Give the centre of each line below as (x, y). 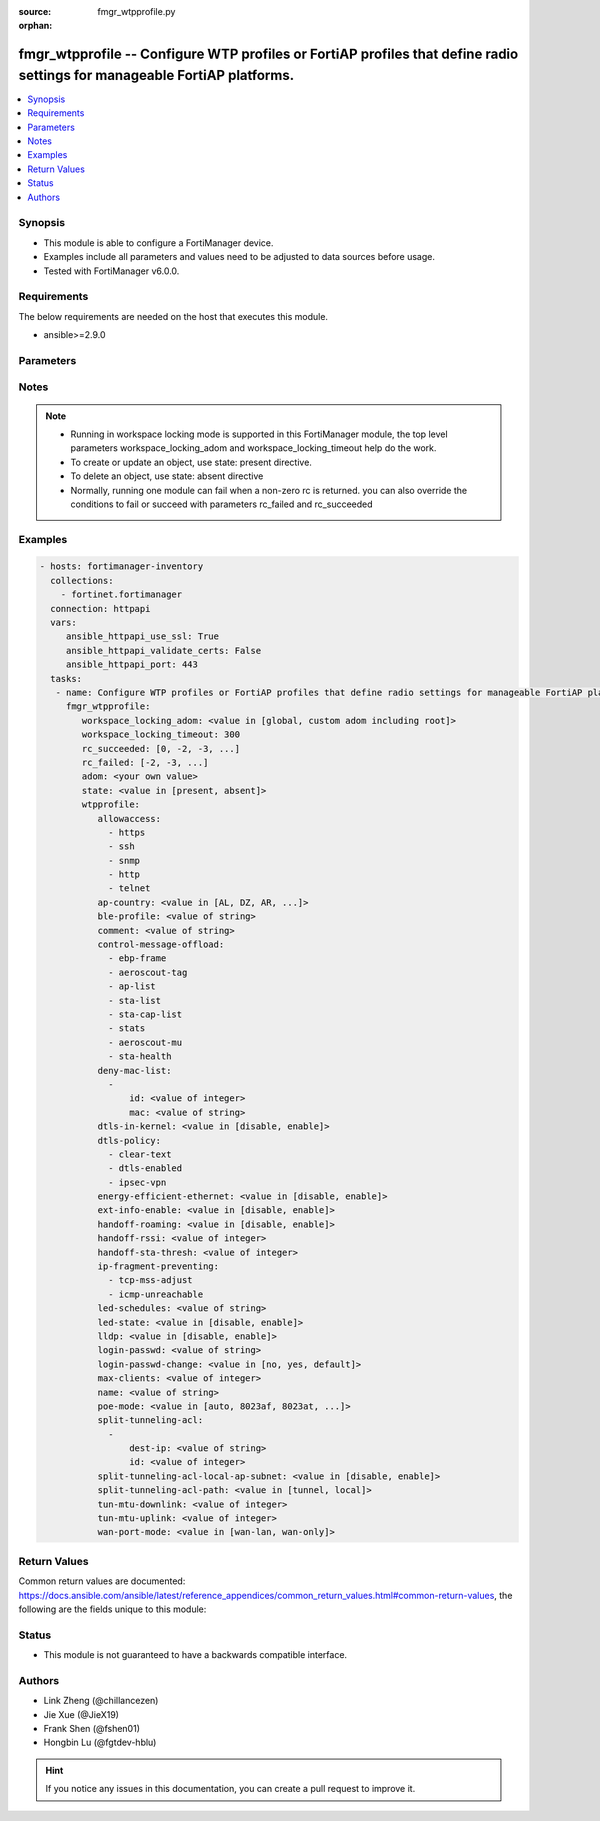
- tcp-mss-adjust (151, 1280)
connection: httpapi (100, 608)
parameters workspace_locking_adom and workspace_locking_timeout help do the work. (253, 448)
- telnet (129, 888)
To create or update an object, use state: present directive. (191, 462)
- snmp (124, 860)
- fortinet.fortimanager (121, 594)
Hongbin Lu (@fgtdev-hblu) (100, 1742)
